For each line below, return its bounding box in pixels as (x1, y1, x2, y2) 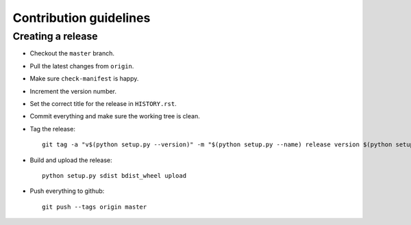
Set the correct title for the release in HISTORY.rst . (29, 99, 177, 107)
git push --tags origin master (42, 202, 147, 211)
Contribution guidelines (12, 10, 151, 25)
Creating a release (12, 30, 99, 42)
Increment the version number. (29, 87, 116, 95)
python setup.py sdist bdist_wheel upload (42, 172, 187, 179)
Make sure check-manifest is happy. (29, 75, 139, 83)
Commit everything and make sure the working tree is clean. (29, 112, 200, 120)
